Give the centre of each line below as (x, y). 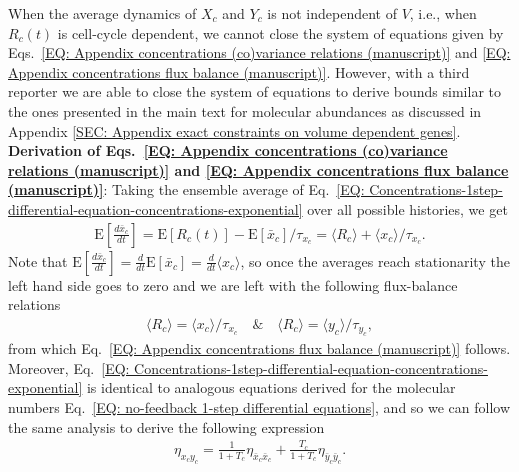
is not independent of (332, 13)
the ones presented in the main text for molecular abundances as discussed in (245, 110)
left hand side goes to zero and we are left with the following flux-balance (233, 284)
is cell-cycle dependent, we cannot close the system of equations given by (280, 32)
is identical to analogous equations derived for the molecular (271, 387)
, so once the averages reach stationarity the (375, 260)
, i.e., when (443, 13)
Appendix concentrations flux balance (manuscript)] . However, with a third (239, 71)
